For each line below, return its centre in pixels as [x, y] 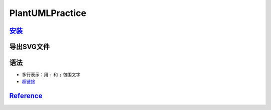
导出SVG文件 [30, 47]
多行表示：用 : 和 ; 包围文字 [51, 74]
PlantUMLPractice [48, 13]
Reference [26, 96]
